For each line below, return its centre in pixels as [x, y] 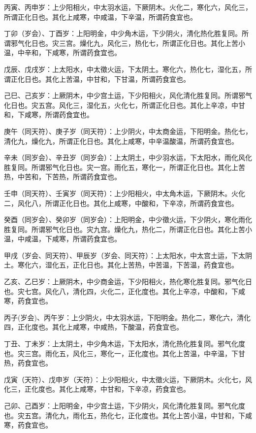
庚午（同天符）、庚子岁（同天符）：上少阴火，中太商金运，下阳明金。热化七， [128, 131]
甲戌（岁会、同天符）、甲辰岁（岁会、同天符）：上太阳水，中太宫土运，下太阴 [128, 255]
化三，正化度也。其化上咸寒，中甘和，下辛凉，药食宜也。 [97, 389]
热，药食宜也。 [28, 363]
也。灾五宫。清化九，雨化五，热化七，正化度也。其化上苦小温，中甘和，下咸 [128, 415]
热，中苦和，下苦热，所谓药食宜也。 [63, 177]
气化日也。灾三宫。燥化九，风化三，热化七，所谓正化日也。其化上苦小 [131, 43]
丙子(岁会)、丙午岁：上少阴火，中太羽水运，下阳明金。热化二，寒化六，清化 [127, 317]
